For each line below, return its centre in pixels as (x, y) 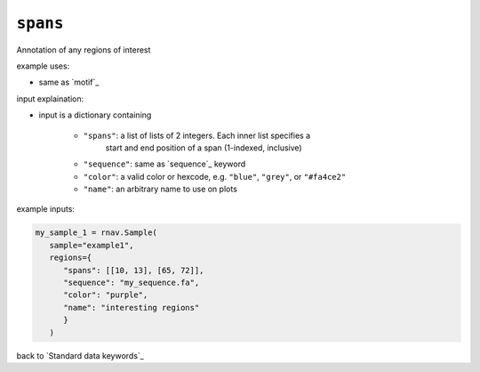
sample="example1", (92, 245)
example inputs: (46, 209)
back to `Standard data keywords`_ (80, 355)
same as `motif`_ (69, 82)
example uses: (43, 66)
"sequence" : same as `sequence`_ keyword (164, 164)
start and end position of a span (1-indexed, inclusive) (204, 148)
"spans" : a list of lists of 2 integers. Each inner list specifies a (197, 135)
